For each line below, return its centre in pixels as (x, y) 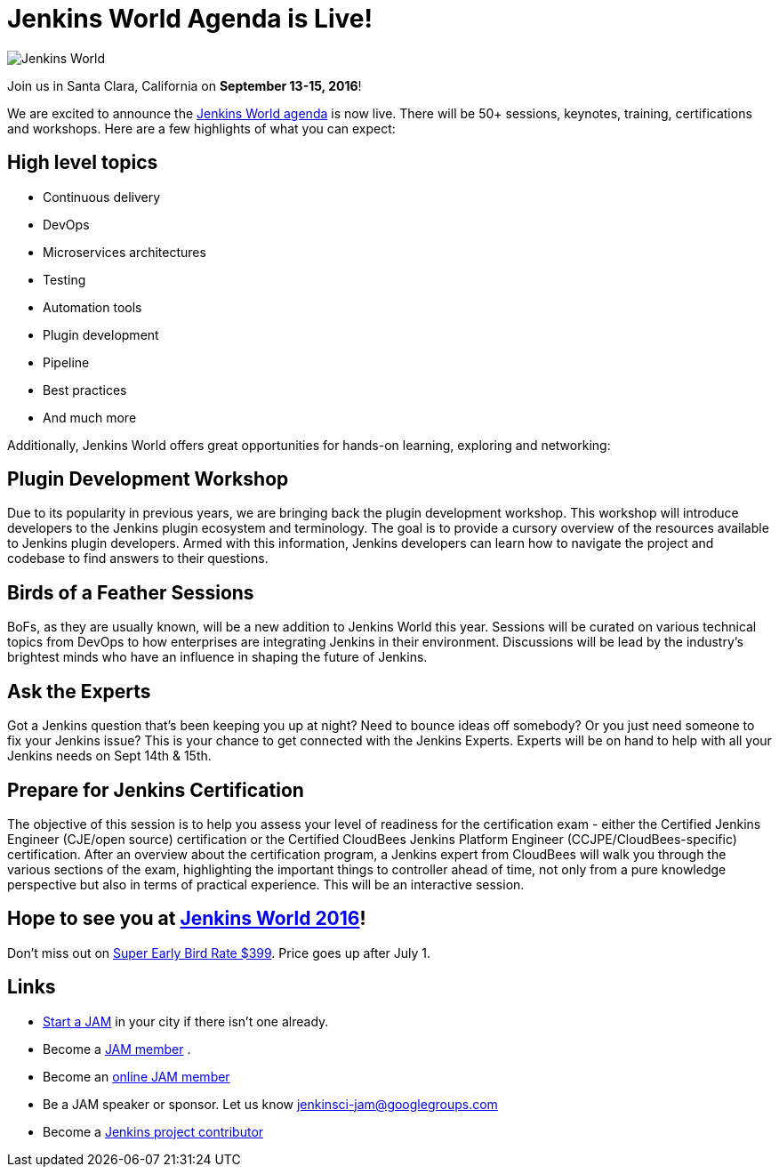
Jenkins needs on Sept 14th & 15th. (109, 756)
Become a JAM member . (117, 1049)
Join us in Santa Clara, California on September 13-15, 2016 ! (185, 85)
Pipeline (66, 362)
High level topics (83, 163)
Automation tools (92, 307)
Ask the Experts (79, 691)
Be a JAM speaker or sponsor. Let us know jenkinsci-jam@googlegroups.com (270, 1104)
